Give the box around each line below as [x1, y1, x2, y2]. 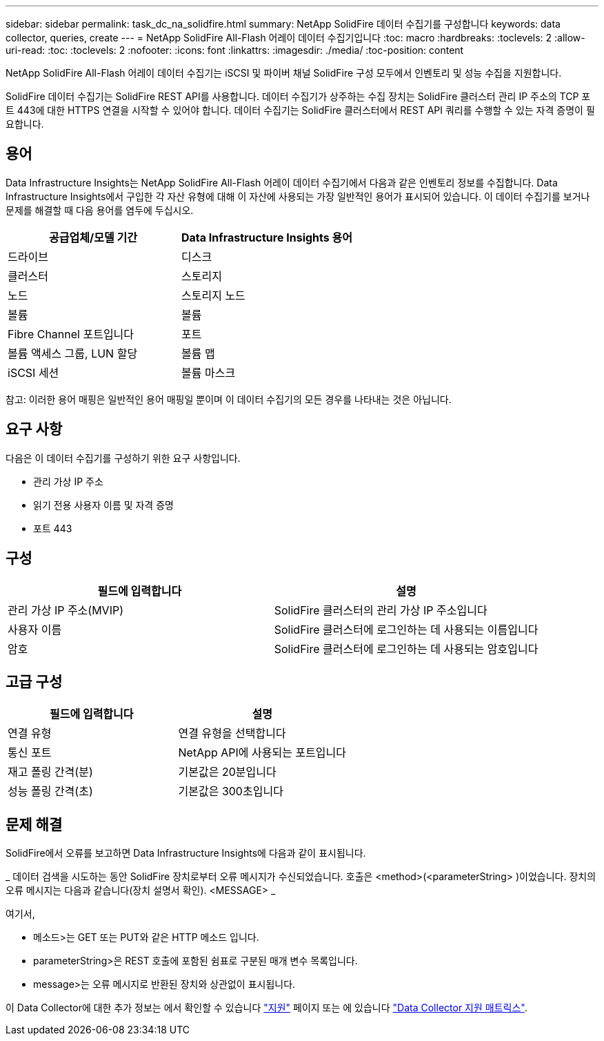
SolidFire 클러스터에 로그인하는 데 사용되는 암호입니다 [274, 641, 538, 656]
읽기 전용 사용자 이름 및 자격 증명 [33, 498, 174, 511]
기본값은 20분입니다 [178, 765, 276, 779]
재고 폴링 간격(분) [8, 765, 93, 779]
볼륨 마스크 [181, 365, 236, 380]
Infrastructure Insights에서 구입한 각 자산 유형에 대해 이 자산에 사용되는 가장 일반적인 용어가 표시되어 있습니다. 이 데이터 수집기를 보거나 [6, 190, 590, 202]
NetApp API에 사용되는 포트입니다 [178, 746, 347, 760]
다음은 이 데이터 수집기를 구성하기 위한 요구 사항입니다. [6, 451, 241, 464]
